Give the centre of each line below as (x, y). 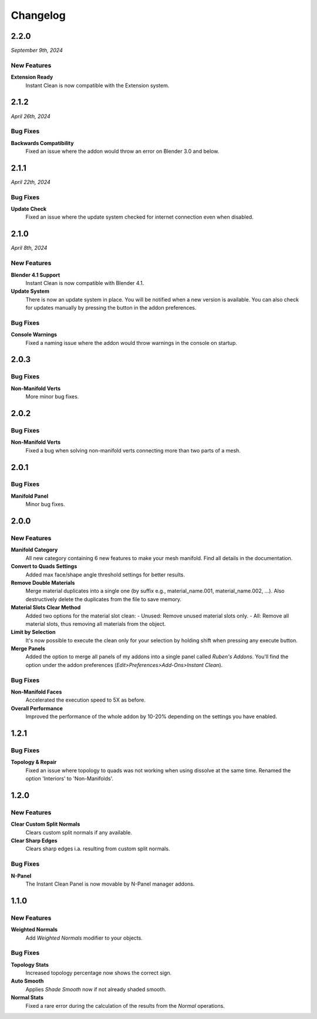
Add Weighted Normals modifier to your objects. (84, 938)
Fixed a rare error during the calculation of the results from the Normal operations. (125, 1005)
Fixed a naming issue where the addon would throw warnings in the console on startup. (131, 343)
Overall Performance (37, 708)
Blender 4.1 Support (36, 275)
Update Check (29, 209)
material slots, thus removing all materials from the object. (96, 624)
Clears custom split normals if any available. (79, 832)
